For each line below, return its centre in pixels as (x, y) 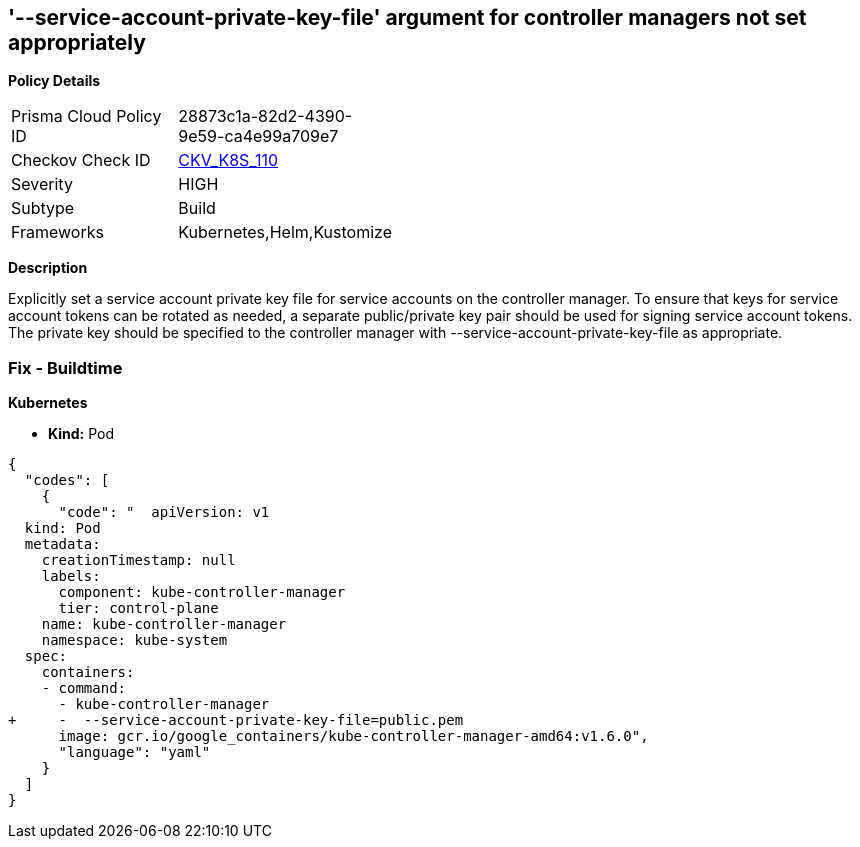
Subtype (43, 208)
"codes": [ (67, 480)
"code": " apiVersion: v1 (164, 512)
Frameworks (57, 232)
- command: (84, 688)
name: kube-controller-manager (164, 624)
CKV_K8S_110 (228, 160)
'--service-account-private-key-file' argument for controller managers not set (407, 17)
